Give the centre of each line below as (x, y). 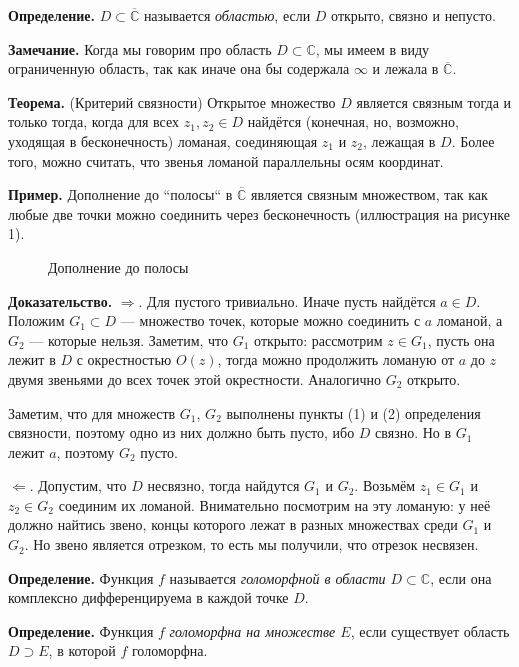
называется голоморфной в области (277, 577)
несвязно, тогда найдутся (223, 485)
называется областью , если (227, 15)
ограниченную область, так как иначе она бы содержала (179, 68)
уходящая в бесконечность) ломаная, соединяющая (163, 140)
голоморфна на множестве (252, 630)
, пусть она (461, 339)
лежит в (32, 359)
